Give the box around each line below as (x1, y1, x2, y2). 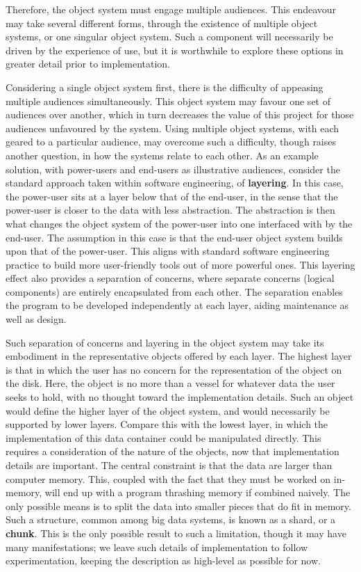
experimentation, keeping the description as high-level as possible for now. (6, 553, 321, 568)
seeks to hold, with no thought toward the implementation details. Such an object (6, 390, 354, 404)
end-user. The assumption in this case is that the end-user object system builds (6, 230, 343, 244)
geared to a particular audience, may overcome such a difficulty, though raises (6, 134, 337, 149)
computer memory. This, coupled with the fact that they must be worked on (6, 471, 331, 486)
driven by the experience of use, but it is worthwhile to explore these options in (6, 42, 344, 57)
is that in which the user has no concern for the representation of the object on (6, 362, 342, 376)
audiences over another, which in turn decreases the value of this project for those (6, 107, 354, 122)
